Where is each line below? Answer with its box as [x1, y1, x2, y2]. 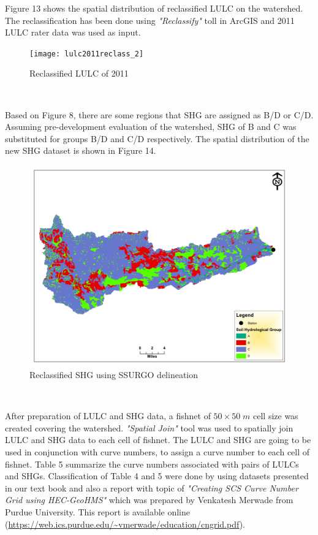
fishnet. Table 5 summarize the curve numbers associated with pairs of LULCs [5, 457, 299, 470]
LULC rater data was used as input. [5, 26, 141, 39]
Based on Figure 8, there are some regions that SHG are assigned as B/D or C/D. [5, 108, 314, 121]
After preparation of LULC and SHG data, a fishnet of [5, 409, 211, 422]
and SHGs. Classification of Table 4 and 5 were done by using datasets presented [5, 469, 309, 482]
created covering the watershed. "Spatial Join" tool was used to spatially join [5, 421, 293, 434]
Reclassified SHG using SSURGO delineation [29, 368, 199, 381]
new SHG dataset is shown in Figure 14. [5, 144, 156, 157]
